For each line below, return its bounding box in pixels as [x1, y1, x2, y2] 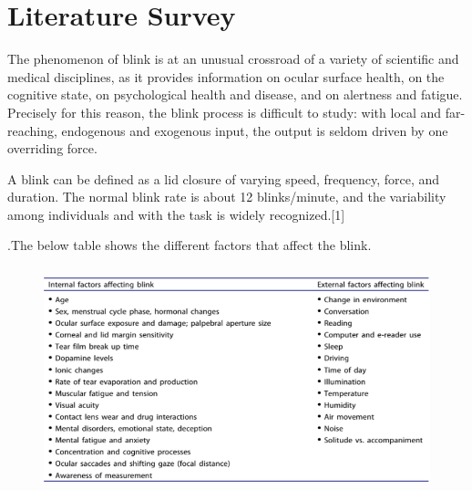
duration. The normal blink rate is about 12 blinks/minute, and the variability [7, 187, 446, 206]
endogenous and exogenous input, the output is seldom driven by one [61, 120, 448, 140]
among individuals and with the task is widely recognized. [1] [7, 204, 345, 224]
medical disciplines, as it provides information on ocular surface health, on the [7, 67, 445, 86]
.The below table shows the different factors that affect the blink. [7, 235, 372, 255]
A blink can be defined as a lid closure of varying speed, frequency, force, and [7, 169, 440, 188]
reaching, [7, 120, 57, 140]
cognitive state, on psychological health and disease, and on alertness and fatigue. [7, 85, 463, 104]
